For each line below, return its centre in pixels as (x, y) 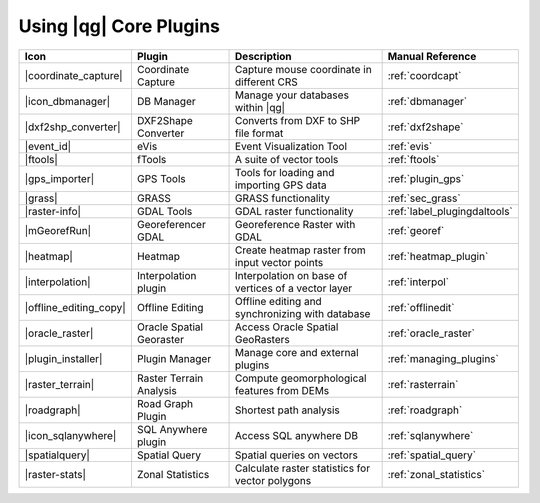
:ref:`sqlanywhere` (430, 435)
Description (263, 56)
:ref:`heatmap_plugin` (438, 256)
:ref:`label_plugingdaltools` (450, 211)
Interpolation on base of (291, 275)
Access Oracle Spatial (287, 327)
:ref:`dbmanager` (427, 101)
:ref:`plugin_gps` (426, 178)
